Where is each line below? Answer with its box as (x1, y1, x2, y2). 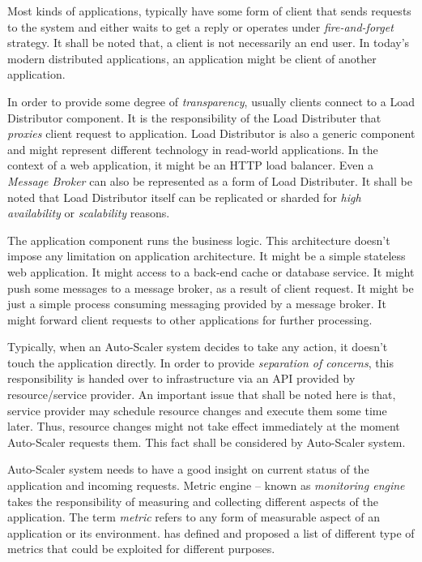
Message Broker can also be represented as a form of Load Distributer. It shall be (7, 172, 412, 189)
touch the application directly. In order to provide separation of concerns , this (7, 354, 394, 371)
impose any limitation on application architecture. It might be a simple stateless (7, 247, 406, 264)
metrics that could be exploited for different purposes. (7, 540, 275, 557)
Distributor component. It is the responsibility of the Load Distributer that (7, 109, 382, 126)
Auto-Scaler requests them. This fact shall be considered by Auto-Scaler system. (7, 433, 406, 450)
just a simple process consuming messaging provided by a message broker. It (7, 295, 386, 312)
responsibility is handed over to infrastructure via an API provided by (7, 370, 356, 387)
